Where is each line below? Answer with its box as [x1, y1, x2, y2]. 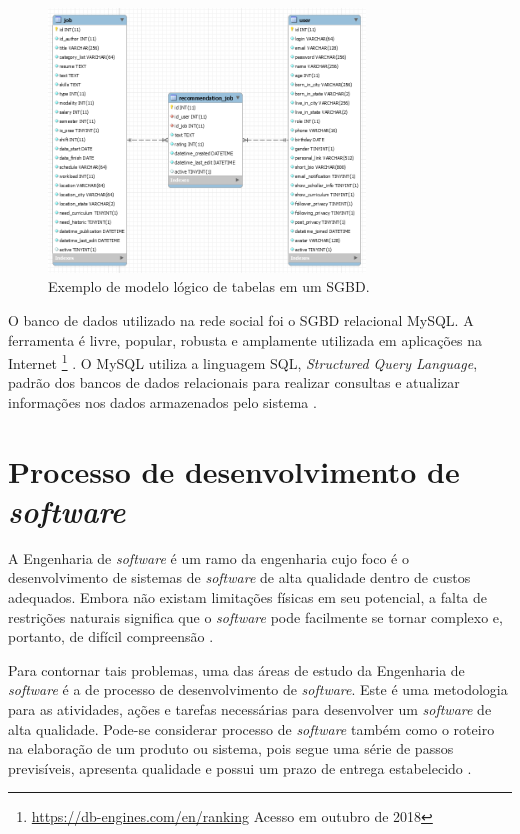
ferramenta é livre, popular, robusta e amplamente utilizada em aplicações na [8, 329, 483, 350]
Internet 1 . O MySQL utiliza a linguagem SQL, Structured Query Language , [8, 350, 478, 373]
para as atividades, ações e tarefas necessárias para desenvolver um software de [8, 699, 492, 719]
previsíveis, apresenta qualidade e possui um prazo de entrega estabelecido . [8, 757, 472, 778]
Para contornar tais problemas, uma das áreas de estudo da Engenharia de [8, 659, 465, 680]
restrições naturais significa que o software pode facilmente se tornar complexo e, [8, 606, 503, 627]
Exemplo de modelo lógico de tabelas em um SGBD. [48, 276, 370, 297]
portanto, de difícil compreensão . [8, 626, 214, 647]
